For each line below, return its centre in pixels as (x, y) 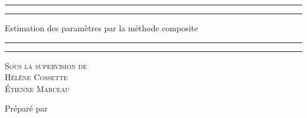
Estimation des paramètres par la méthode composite (102, 28)
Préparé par (26, 108)
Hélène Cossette (36, 77)
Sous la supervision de (46, 65)
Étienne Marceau (37, 88)
